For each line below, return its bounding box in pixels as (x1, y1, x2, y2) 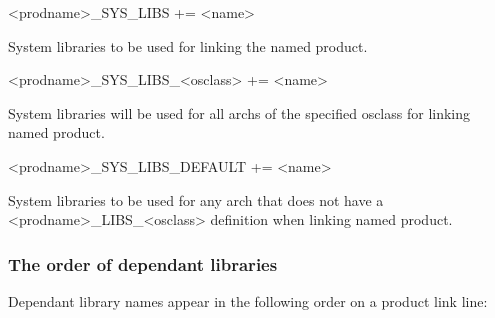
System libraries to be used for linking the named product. (8, 35, 368, 56)
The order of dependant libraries (8, 251, 278, 276)
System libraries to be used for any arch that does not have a (8, 189, 384, 210)
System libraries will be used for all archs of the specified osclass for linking (8, 102, 471, 123)
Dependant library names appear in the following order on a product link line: (8, 290, 488, 311)
